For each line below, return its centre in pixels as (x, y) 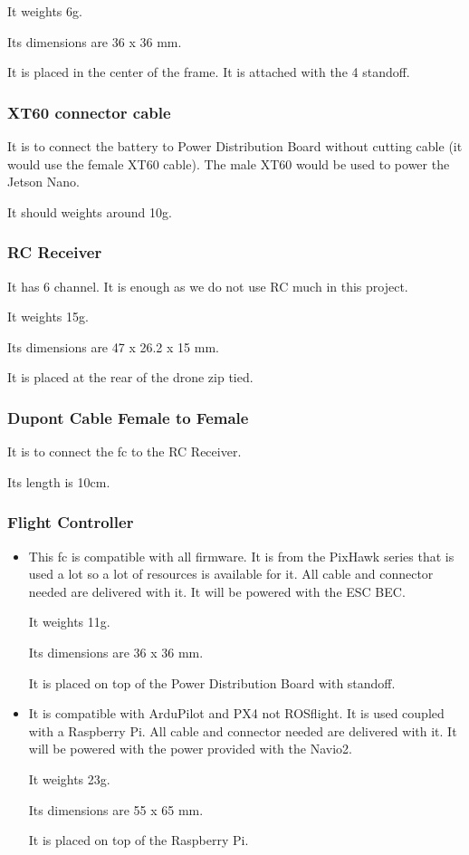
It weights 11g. (69, 622)
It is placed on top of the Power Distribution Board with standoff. (212, 682)
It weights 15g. (48, 317)
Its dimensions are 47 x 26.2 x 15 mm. (113, 346)
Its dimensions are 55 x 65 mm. (116, 809)
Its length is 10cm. (59, 481)
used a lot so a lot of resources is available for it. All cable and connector (231, 574)
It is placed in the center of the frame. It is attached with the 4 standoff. (209, 72)
